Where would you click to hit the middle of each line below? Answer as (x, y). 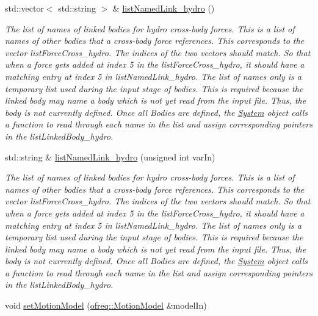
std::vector (24, 8)
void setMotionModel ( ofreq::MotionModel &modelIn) (106, 305)
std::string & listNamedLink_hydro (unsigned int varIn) (110, 156)
